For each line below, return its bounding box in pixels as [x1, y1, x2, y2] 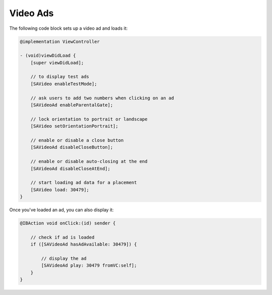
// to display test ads [30, 74, 89, 80]
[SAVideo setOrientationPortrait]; [30, 124, 118, 129]
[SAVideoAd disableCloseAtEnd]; [30, 165, 111, 171]
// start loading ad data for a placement [30, 180, 137, 186]
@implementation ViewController [20, 38, 100, 44]
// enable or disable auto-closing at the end [30, 159, 148, 164]
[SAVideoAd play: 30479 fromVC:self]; [41, 263, 137, 268]
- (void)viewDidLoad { [20, 53, 76, 58]
